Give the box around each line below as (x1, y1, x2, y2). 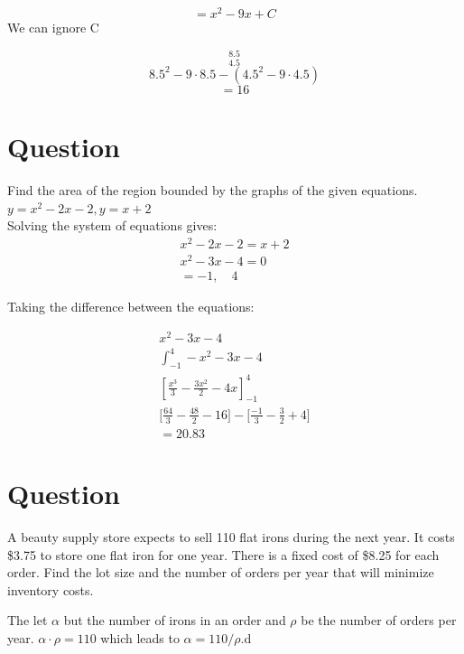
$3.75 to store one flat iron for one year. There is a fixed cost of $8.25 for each (7, 545, 440, 564)
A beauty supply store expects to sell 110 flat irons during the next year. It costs (7, 527, 455, 546)
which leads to (100, 628, 180, 647)
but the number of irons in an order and (63, 611, 286, 630)
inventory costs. (7, 580, 94, 599)
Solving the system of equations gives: (7, 216, 218, 235)
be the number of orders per (301, 611, 457, 630)
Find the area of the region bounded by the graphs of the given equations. (7, 181, 418, 200)
